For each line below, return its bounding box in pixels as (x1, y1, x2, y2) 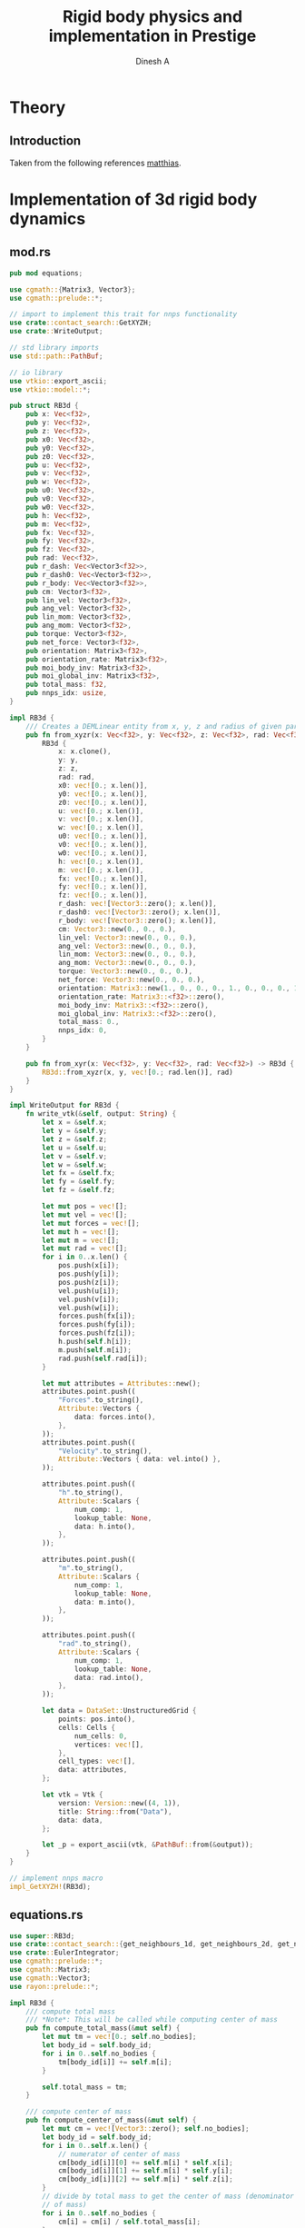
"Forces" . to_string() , (57, 1396, 144, 1405)
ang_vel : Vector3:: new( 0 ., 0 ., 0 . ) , (57, 941, 197, 950)
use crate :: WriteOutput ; (9, 327, 103, 336)
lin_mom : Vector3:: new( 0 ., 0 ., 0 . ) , (57, 950, 197, 960)
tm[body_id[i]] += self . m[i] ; (57, 2057, 172, 2066)
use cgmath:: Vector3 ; (9, 1974, 92, 1983)
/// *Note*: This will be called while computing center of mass (25, 2015, 279, 2024)
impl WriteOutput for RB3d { (9, 1101, 120, 1110)
